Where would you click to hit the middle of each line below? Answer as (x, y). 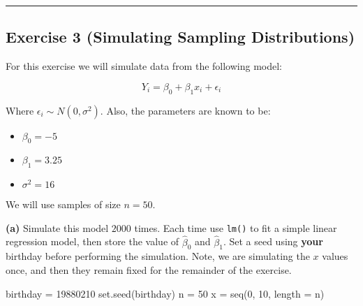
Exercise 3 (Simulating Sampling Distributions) (180, 37)
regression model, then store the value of (92, 241)
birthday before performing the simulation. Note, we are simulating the (158, 256)
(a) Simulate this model (57, 227)
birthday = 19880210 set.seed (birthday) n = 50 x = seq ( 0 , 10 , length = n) (165, 293)
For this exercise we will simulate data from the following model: (144, 66)
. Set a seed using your (273, 241)
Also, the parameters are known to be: (188, 110)
